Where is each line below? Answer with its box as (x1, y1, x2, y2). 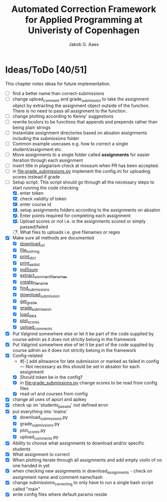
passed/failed (19, 224, 48, 230)
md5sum (19, 266, 38, 272)
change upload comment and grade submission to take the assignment (12, 96, 149, 103)
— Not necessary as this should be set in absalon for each (19, 363, 140, 369)
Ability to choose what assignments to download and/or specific (12, 440, 145, 446)
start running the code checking (12, 185, 79, 191)
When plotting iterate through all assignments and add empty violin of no (12, 456, 162, 463)
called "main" (12, 486, 41, 492)
